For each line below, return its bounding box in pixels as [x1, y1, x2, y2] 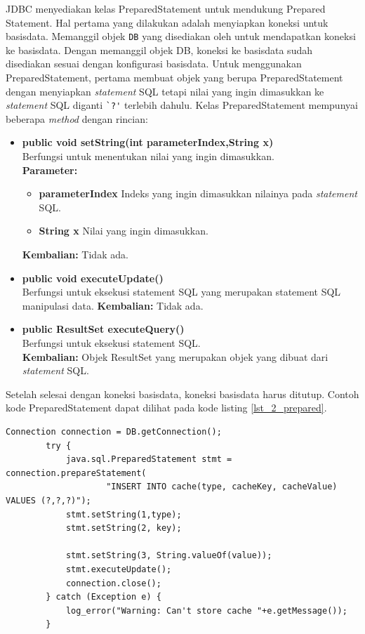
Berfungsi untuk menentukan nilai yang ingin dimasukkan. [22, 149, 274, 164]
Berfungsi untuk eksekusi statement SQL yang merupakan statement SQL [22, 284, 341, 299]
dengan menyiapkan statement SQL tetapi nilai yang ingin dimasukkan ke [6, 84, 324, 98]
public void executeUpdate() [22, 270, 164, 285]
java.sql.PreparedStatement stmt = [65, 454, 232, 465]
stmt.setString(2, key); [65, 523, 182, 534]
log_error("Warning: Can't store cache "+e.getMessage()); [65, 605, 347, 616]
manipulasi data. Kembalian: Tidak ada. [22, 298, 204, 312]
